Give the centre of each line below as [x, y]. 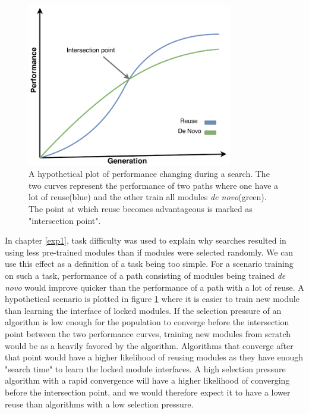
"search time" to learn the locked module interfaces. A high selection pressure [145, 368]
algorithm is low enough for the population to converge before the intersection [147, 322]
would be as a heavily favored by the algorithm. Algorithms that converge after [149, 345]
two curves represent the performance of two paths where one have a [154, 185]
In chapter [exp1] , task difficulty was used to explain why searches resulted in [146, 240]
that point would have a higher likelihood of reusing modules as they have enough [154, 357]
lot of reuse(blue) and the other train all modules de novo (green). [148, 197]
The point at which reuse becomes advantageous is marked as [141, 209]
